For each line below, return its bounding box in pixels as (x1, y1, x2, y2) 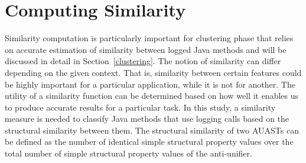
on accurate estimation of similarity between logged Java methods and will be (5, 43, 287, 55)
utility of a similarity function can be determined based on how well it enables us (5, 89, 298, 102)
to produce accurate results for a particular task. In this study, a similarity (5, 101, 276, 113)
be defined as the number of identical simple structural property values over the (5, 135, 294, 148)
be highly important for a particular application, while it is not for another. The (5, 78, 295, 90)
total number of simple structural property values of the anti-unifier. (5, 147, 252, 159)
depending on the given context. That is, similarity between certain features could (5, 66, 302, 78)
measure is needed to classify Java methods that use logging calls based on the (5, 112, 289, 125)
